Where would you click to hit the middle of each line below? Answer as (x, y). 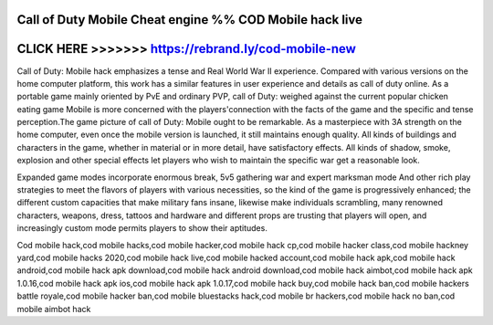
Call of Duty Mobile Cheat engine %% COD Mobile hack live (190, 20)
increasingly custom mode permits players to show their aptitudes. (142, 228)
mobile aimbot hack (54, 309)
